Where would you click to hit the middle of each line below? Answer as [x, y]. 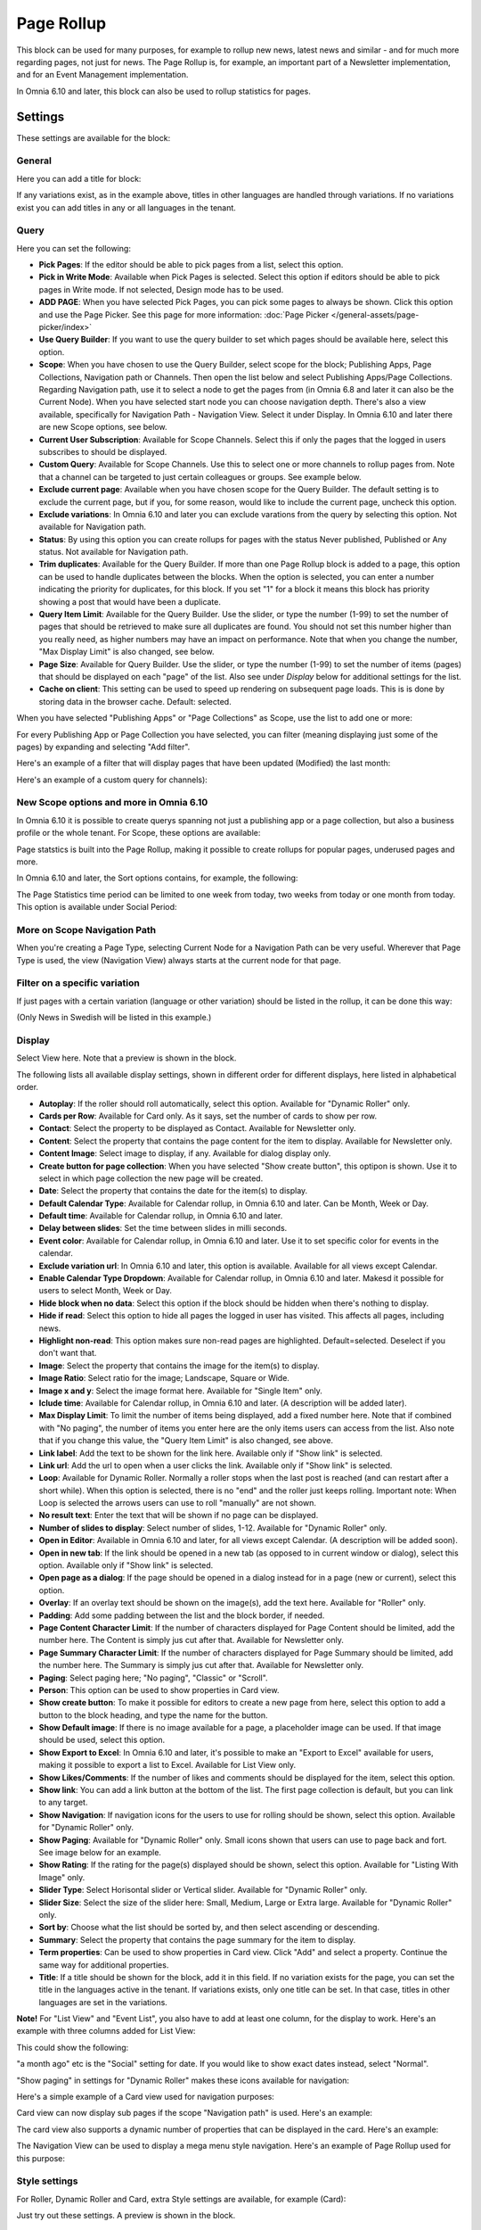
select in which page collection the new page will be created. [151, 1178]
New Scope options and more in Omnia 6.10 [112, 803]
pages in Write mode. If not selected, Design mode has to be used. [161, 289]
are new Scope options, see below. [103, 427]
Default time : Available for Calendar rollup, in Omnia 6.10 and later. [161, 1216]
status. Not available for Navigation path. [114, 552]
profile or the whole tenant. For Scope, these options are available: [139, 833]
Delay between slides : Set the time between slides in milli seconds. [163, 1228]
